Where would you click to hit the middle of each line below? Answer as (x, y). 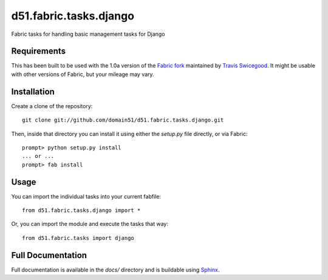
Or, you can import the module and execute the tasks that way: (90, 224)
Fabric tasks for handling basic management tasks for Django (88, 34)
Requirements (39, 51)
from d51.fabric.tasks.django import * (81, 210)
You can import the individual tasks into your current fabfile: (86, 196)
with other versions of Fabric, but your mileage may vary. (83, 74)
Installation (33, 91)
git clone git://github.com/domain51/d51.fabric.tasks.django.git (123, 120)
